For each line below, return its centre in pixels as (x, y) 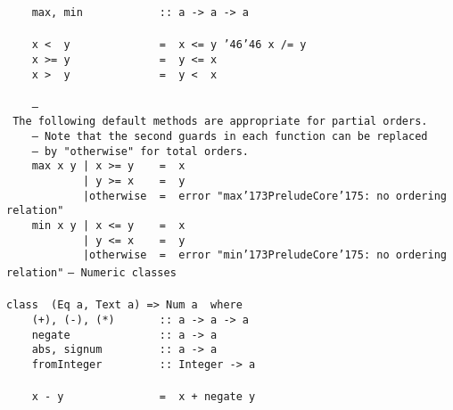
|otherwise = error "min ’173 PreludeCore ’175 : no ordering (264, 255)
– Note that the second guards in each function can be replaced (230, 137)
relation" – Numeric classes (91, 273)
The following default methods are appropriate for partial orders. (220, 122)
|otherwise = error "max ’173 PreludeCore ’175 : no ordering (264, 196)
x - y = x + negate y (144, 397)
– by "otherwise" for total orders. (140, 151)
